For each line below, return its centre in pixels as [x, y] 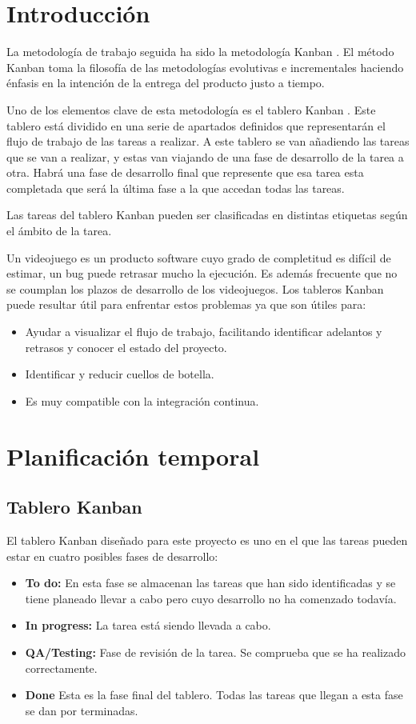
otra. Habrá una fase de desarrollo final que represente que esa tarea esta [185, 172]
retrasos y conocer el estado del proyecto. [126, 347]
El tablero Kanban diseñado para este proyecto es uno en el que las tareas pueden [207, 540]
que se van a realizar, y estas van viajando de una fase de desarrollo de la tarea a [205, 156]
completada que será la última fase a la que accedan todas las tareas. [176, 188]
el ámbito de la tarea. [59, 231]
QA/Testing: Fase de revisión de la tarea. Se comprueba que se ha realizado [215, 652]
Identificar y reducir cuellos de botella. [120, 374]
